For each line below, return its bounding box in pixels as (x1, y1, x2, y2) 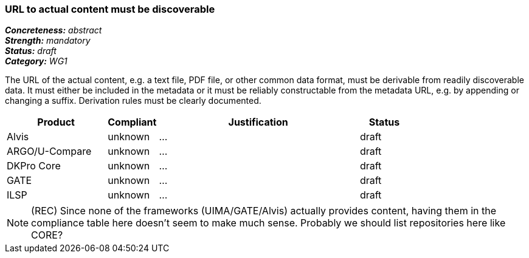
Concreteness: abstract (5, 25, 102, 36)
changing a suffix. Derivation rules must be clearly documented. (5, 95, 261, 106)
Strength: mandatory (5, 35, 91, 46)
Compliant (108, 116, 157, 129)
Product (37, 116, 75, 129)
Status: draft (5, 46, 57, 56)
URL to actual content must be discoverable (5, 3, 215, 15)
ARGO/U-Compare (7, 145, 92, 158)
